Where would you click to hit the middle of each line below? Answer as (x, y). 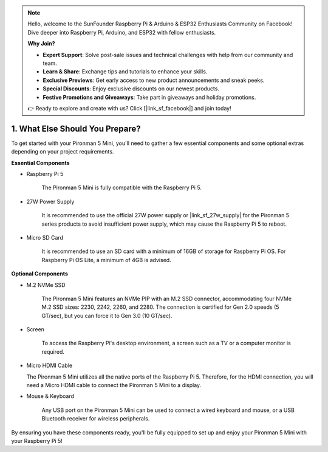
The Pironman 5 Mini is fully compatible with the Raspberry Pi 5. (121, 187)
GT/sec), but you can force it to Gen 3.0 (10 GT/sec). (107, 315)
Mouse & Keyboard (50, 396)
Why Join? (41, 44)
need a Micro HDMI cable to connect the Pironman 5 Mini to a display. (114, 385)
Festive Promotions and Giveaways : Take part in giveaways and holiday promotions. (149, 97)
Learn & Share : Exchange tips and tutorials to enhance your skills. (125, 72)
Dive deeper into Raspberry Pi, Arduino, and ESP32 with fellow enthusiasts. (122, 32)
